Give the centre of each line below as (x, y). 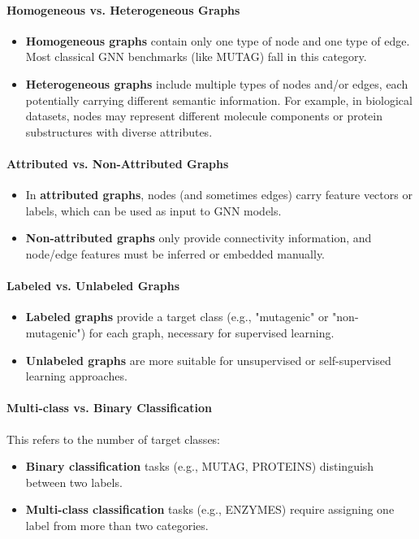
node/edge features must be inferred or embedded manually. (175, 253)
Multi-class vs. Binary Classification (109, 408)
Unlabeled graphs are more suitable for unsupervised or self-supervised (208, 360)
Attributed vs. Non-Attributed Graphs (118, 163)
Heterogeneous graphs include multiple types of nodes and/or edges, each (217, 83)
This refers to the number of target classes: (114, 439)
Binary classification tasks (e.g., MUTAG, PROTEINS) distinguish (200, 466)
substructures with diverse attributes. (119, 131)
